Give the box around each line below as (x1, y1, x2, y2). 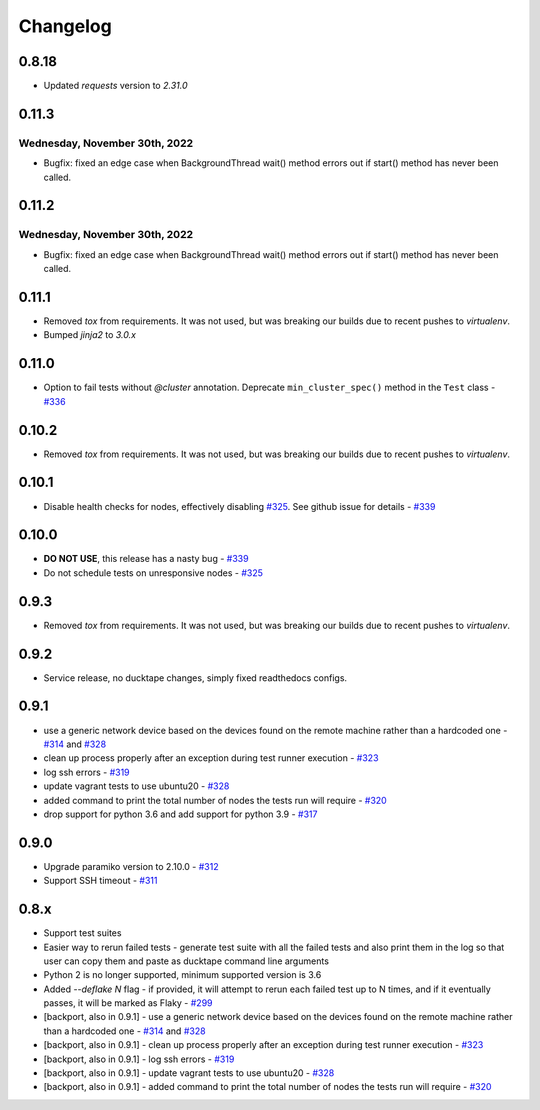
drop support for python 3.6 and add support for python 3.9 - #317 (43, 808, 318, 820)
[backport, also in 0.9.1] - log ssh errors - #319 (43, 1053, 235, 1065)
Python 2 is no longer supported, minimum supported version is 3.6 (43, 969, 322, 981)
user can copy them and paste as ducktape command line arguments (43, 955, 330, 967)
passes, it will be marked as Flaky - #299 (43, 997, 214, 1009)
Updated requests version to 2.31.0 (43, 80, 188, 92)
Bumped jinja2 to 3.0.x (43, 329, 137, 341)
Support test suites (43, 927, 122, 939)
